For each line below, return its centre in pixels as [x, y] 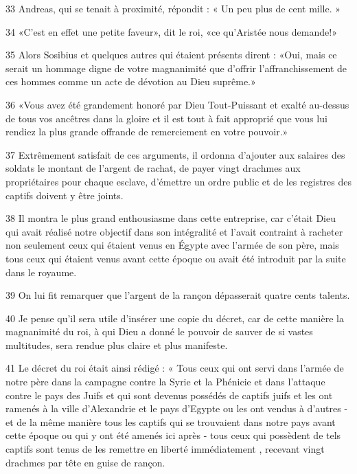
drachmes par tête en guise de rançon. [85, 462]
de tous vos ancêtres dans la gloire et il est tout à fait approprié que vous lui [166, 118]
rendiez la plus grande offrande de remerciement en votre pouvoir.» [147, 132]
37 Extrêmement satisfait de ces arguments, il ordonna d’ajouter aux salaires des [175, 154]
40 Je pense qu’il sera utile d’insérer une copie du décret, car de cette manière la [175, 318]
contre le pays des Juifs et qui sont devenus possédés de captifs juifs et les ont [169, 395]
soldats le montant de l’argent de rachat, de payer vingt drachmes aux [153, 168]
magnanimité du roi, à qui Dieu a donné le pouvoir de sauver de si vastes [159, 331]
